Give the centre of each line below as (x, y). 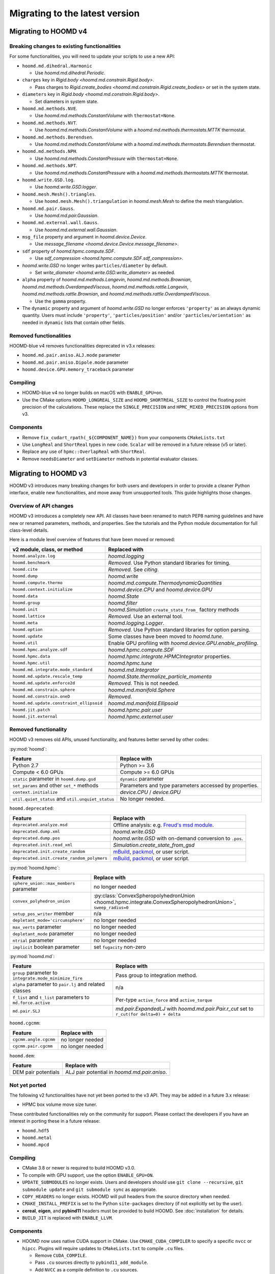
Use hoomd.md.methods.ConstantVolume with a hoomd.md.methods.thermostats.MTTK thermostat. (141, 130)
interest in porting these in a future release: (55, 1121)
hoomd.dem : (22, 1055)
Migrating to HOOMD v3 (48, 473)
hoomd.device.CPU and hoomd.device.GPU (160, 590)
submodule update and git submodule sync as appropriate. (90, 1189)
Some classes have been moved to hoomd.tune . (166, 636)
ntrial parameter (33, 940)
